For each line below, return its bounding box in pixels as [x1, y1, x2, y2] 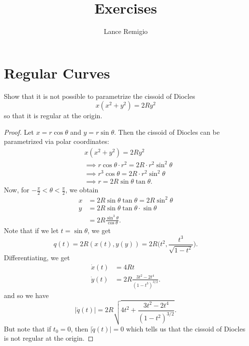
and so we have [4, 290, 49, 300]
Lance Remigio [103, 26, 148, 36]
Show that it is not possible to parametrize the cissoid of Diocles [4, 91, 195, 101]
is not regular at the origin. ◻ [4, 333, 94, 343]
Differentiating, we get [4, 252, 70, 263]
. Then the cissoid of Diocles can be [114, 126, 220, 137]
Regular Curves [4, 63, 110, 82]
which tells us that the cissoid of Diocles [126, 323, 246, 333]
